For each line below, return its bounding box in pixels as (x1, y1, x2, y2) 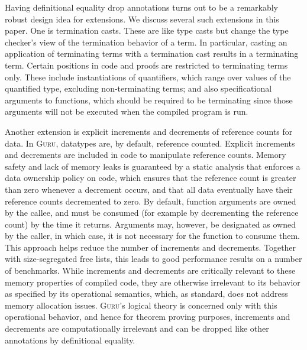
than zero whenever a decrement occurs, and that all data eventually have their (5, 183, 293, 195)
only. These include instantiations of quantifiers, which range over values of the (5, 70, 291, 83)
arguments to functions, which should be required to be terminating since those (5, 93, 293, 106)
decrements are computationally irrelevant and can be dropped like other (5, 322, 269, 335)
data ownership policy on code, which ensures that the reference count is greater (5, 171, 296, 184)
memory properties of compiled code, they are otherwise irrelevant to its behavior (5, 276, 300, 288)
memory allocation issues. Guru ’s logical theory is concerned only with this (5, 299, 277, 311)
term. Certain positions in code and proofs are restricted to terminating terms (5, 59, 288, 71)
